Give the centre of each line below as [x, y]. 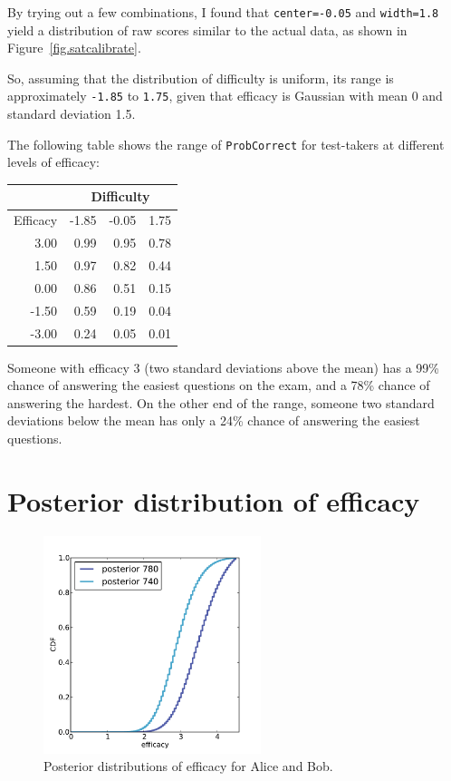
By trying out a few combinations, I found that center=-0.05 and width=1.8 [223, 12]
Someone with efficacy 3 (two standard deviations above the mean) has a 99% [223, 367]
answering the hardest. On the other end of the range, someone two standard [221, 402]
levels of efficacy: [53, 162]
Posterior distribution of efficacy [214, 500]
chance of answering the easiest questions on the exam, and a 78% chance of [219, 385]
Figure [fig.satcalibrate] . [74, 48]
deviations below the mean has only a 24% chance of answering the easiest [214, 420]
